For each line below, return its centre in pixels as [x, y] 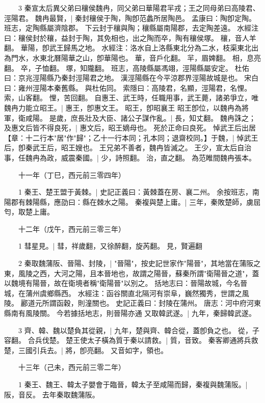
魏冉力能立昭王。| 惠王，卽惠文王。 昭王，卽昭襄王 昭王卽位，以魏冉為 [123, 107]
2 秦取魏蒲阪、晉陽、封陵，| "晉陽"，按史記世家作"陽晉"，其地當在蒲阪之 [139, 263]
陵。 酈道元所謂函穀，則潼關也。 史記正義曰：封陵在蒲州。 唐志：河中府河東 [132, 303]
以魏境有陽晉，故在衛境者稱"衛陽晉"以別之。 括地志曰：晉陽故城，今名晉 [126, 283]
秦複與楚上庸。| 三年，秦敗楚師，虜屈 [198, 201]
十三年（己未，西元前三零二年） [72, 367]
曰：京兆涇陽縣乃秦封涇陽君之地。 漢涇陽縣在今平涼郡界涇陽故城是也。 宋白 [131, 78]
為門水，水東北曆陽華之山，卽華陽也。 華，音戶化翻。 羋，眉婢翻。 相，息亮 [132, 57]
